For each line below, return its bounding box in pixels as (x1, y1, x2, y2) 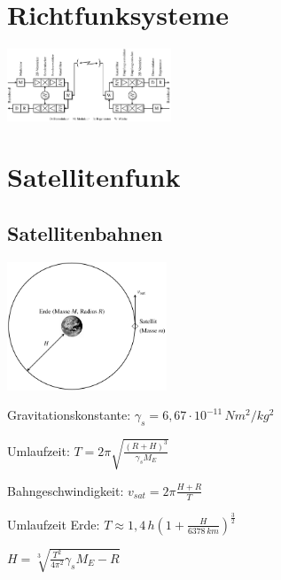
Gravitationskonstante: (7, 406, 131, 424)
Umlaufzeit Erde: (7, 514, 100, 533)
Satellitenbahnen (7, 219, 163, 246)
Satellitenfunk (7, 159, 181, 195)
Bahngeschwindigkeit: (7, 481, 124, 499)
